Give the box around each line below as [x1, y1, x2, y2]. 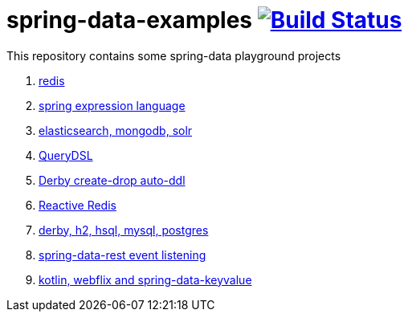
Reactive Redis [39, 198, 116, 212]
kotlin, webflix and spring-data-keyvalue [39, 272, 252, 287]
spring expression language [39, 98, 186, 112]
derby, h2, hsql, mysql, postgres [39, 222, 209, 237]
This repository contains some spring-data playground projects [6, 48, 341, 63]
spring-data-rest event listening [39, 247, 206, 262]
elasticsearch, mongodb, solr [39, 123, 193, 137]
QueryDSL [39, 148, 93, 162]
